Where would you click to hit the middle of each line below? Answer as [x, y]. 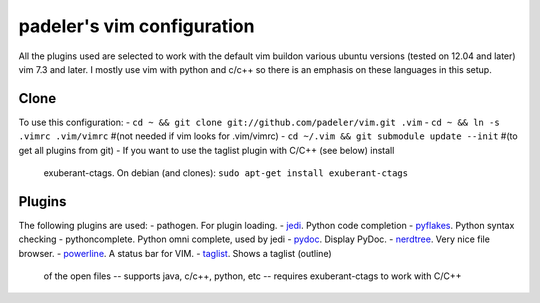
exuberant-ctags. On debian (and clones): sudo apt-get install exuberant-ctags [226, 173]
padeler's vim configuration [136, 26]
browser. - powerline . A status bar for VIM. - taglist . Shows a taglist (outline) [175, 253]
